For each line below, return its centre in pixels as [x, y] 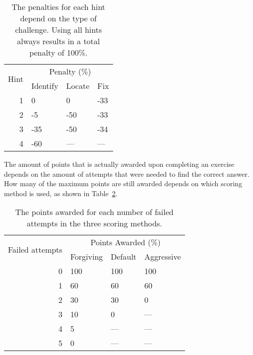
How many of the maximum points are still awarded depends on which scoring [123, 183]
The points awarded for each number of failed [94, 212]
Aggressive [163, 257]
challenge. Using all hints [59, 30]
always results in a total [59, 41]
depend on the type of [58, 18]
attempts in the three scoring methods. [94, 223]
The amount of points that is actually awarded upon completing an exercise [119, 164]
